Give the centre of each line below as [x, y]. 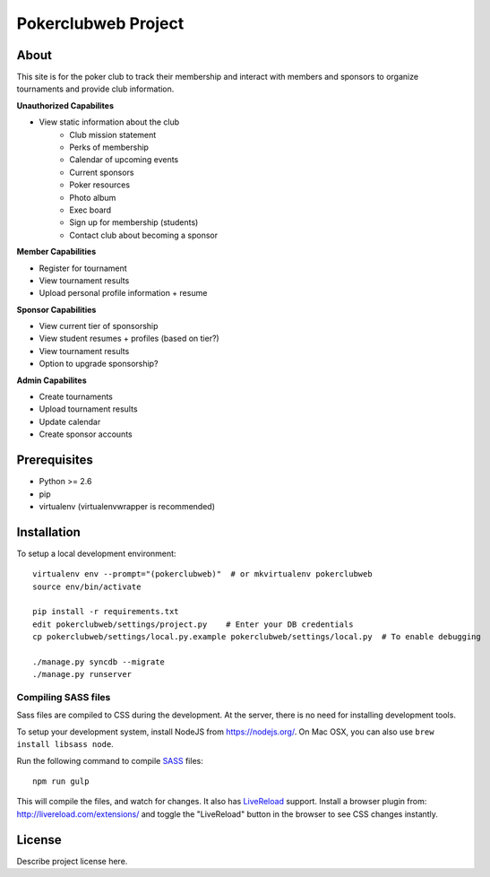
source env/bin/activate [87, 586]
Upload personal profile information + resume [123, 293]
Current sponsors [102, 172]
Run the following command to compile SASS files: [110, 760]
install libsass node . [65, 744]
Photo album [93, 197]
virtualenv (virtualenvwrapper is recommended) [127, 506]
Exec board [90, 210]
